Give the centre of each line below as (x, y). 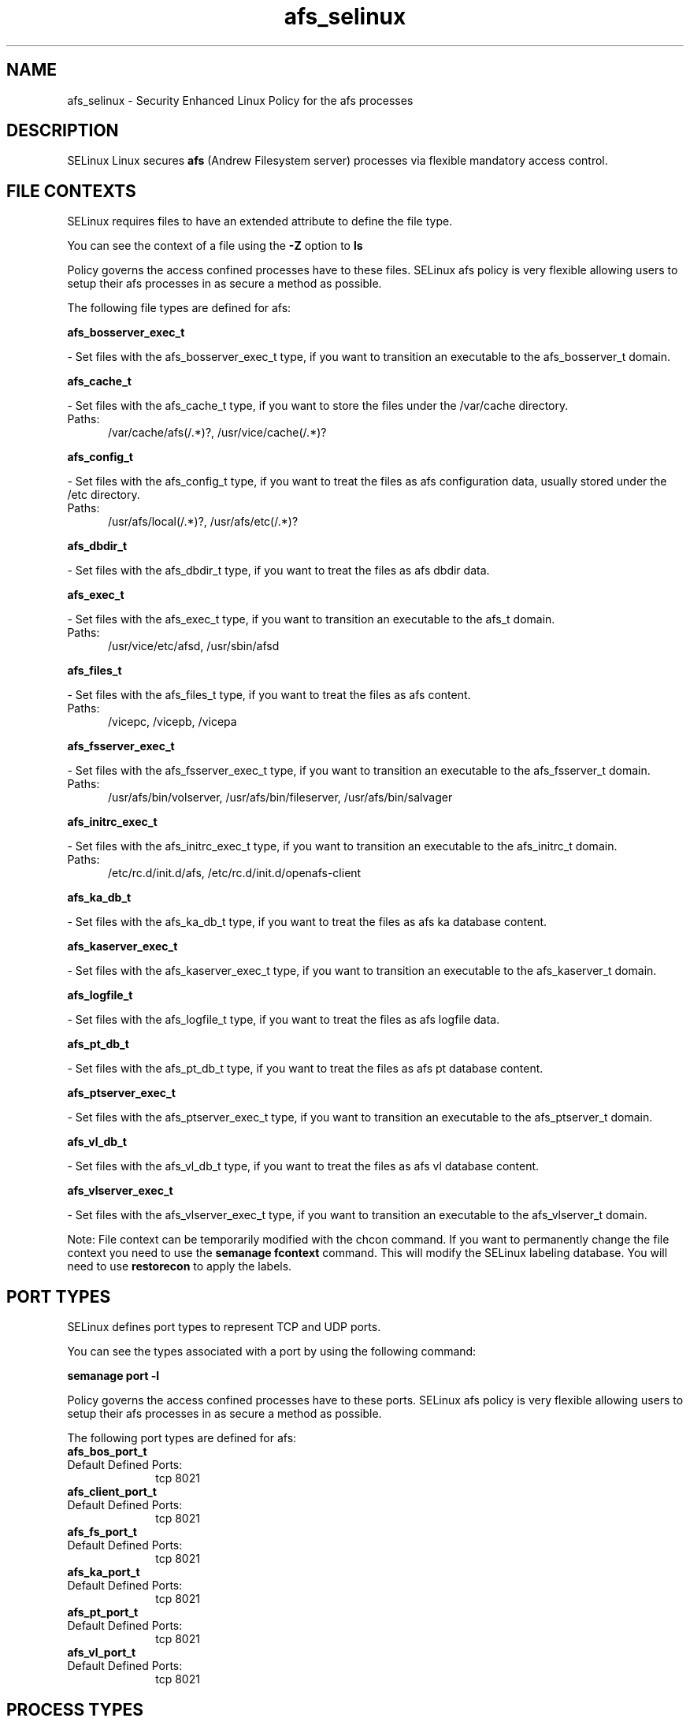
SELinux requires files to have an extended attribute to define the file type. (260, 221)
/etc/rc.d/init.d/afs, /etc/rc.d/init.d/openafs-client (235, 873)
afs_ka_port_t (104, 1572)
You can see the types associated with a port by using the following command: (272, 1352)
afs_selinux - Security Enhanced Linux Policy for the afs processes (240, 100)
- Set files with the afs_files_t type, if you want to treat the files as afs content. (269, 695)
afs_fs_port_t (102, 1532)
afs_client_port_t (112, 1492)
